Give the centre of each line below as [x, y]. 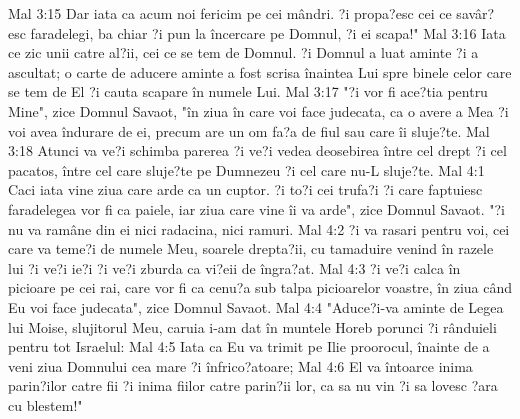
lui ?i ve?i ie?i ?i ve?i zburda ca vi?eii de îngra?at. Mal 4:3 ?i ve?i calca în [234, 267]
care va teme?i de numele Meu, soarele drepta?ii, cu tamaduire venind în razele [251, 248]
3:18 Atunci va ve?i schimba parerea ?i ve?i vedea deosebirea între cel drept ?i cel [257, 150]
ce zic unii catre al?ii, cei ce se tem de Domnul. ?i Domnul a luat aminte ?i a [243, 52]
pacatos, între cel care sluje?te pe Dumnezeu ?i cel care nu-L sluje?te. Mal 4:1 [246, 169]
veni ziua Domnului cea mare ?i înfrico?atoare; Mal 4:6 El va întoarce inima [240, 365]
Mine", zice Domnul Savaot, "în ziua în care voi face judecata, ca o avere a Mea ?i [258, 110]
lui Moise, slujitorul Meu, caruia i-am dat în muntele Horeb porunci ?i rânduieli [252, 326]
